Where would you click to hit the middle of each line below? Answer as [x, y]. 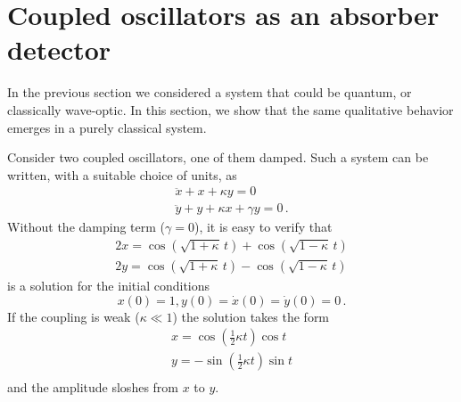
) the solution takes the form [251, 316]
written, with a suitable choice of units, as [122, 174]
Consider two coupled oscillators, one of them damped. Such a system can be [218, 157]
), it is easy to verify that [263, 227]
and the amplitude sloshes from [93, 387]
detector [59, 49]
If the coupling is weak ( [74, 316]
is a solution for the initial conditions [109, 285]
